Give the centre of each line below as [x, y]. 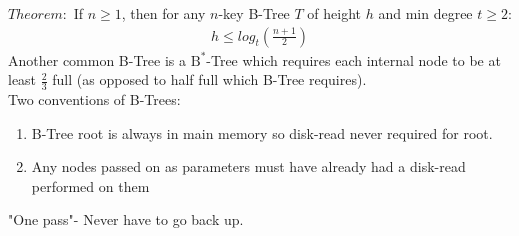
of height [334, 13]
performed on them [90, 185]
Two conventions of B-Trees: [94, 99]
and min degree [425, 13]
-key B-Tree [254, 13]
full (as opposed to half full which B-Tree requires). [209, 79]
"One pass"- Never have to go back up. [126, 219]
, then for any [163, 13]
